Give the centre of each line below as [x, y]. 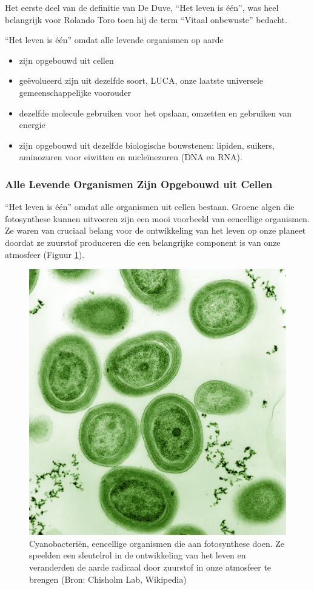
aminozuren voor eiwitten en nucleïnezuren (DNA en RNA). [131, 157]
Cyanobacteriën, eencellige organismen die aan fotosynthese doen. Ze [157, 543]
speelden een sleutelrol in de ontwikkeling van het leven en [138, 555]
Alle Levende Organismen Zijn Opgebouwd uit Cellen [139, 184]
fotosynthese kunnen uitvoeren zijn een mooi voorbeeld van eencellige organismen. [157, 218]
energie [32, 125]
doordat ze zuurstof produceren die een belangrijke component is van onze [143, 242]
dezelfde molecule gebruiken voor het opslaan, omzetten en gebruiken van [155, 113]
